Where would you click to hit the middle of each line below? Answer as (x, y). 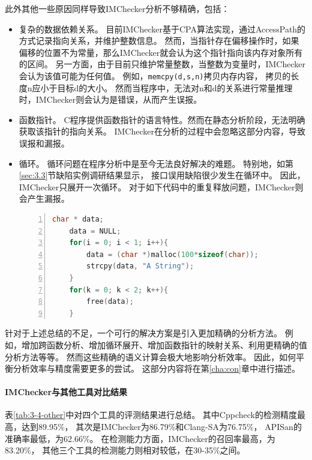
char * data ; (78, 219)
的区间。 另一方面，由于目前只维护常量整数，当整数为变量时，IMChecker (162, 64)
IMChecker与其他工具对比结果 (66, 392)
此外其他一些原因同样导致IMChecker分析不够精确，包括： (117, 8)
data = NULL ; (95, 231)
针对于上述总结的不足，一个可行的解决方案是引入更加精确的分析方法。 (143, 333)
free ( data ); (110, 302)
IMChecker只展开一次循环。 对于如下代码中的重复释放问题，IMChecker (157, 186)
